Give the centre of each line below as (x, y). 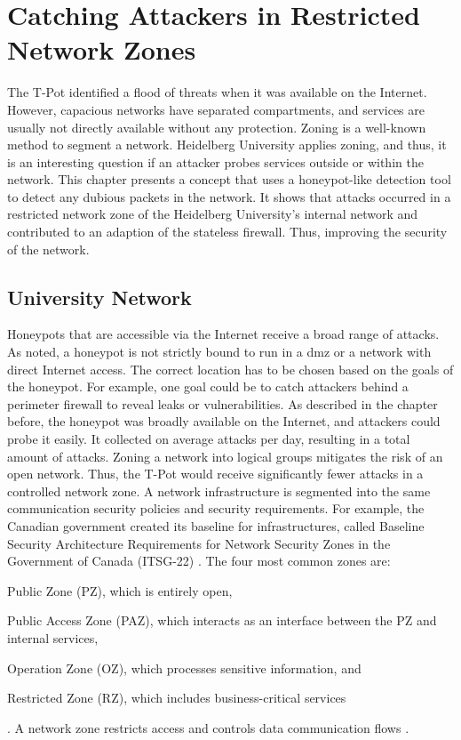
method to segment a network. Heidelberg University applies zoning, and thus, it (227, 145)
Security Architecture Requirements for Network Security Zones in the (199, 543)
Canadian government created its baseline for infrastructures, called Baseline (216, 525)
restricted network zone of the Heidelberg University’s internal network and (213, 214)
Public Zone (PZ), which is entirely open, (120, 590)
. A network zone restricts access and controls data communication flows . (208, 727)
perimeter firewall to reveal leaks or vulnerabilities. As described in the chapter (223, 403)
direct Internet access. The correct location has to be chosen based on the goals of (230, 369)
